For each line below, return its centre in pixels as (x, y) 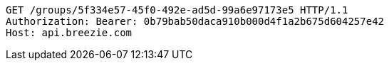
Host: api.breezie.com (69, 33)
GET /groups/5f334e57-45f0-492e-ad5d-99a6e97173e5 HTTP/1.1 (177, 10)
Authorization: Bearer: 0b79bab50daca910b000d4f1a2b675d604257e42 (195, 21)
